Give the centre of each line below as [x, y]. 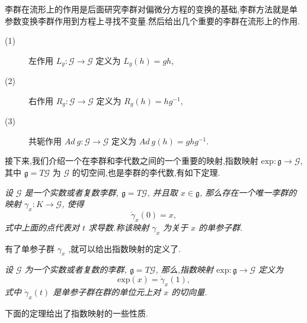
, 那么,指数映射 [185, 269]
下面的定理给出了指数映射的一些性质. [76, 313]
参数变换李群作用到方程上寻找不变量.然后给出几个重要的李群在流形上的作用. [152, 20]
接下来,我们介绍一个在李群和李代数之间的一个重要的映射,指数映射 [132, 161]
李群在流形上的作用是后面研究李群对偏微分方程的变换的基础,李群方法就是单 [151, 9]
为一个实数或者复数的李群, [76, 269]
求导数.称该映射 [119, 227]
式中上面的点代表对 [42, 227]
